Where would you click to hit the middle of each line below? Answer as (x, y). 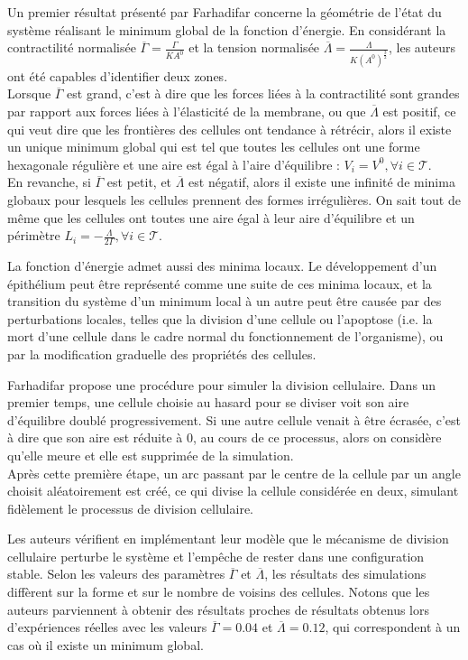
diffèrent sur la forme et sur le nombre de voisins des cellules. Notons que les (219, 592)
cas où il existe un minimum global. (106, 644)
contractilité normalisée (72, 47)
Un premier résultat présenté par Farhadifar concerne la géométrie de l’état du (225, 12)
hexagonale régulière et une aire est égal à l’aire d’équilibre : (174, 164)
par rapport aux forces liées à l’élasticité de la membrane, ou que (187, 111)
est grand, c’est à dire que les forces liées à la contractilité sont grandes (263, 93)
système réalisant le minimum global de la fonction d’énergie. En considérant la (227, 29)
